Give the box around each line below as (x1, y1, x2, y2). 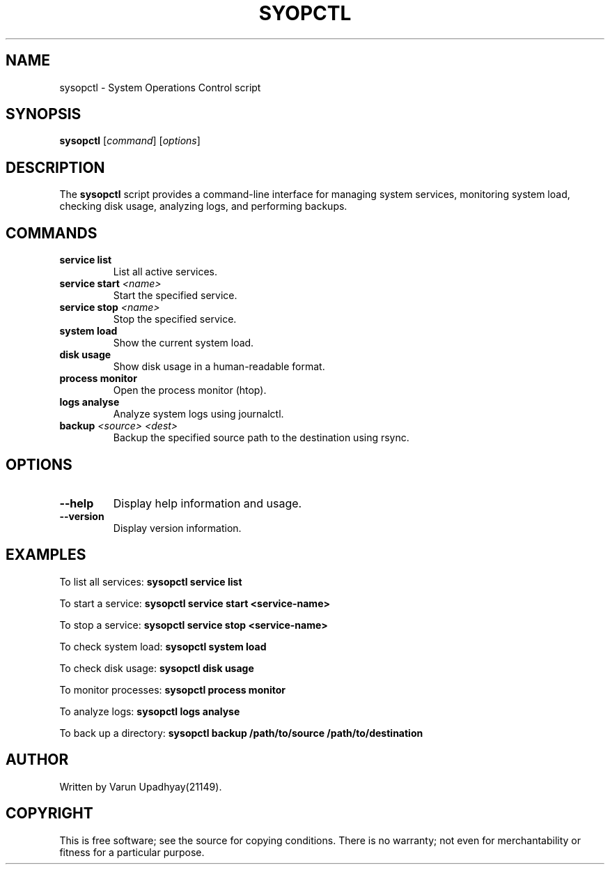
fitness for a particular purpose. (59, 846, 205, 858)
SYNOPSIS (6, 105, 81, 123)
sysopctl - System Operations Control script (59, 81, 261, 93)
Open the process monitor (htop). (113, 384, 267, 397)
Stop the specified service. (113, 313, 237, 326)
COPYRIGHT (6, 804, 93, 823)
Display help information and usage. (113, 496, 302, 510)
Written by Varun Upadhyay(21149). (59, 780, 222, 793)
